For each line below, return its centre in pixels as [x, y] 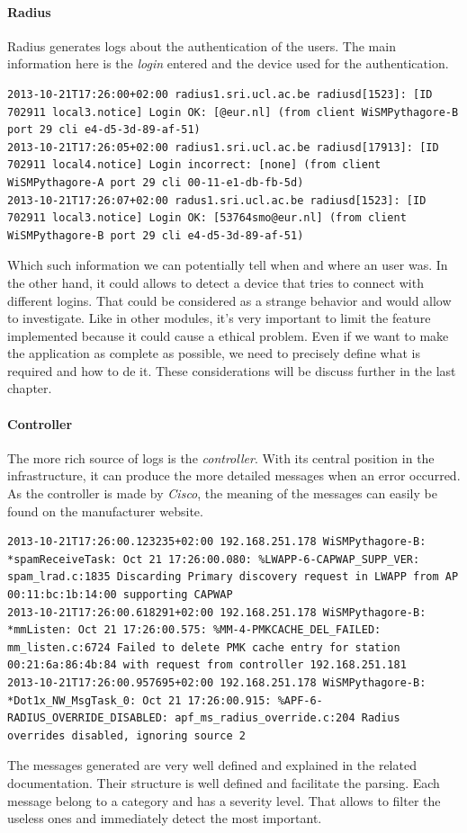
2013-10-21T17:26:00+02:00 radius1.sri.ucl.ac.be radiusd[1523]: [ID [220, 94]
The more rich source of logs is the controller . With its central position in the [221, 457]
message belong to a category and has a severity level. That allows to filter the [224, 800]
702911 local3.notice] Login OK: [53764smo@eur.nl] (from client [207, 218]
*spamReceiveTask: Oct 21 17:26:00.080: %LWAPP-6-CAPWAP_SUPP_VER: [214, 559]
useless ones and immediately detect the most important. [165, 818]
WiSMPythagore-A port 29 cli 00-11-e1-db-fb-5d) [156, 182]
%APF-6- [300, 700]
